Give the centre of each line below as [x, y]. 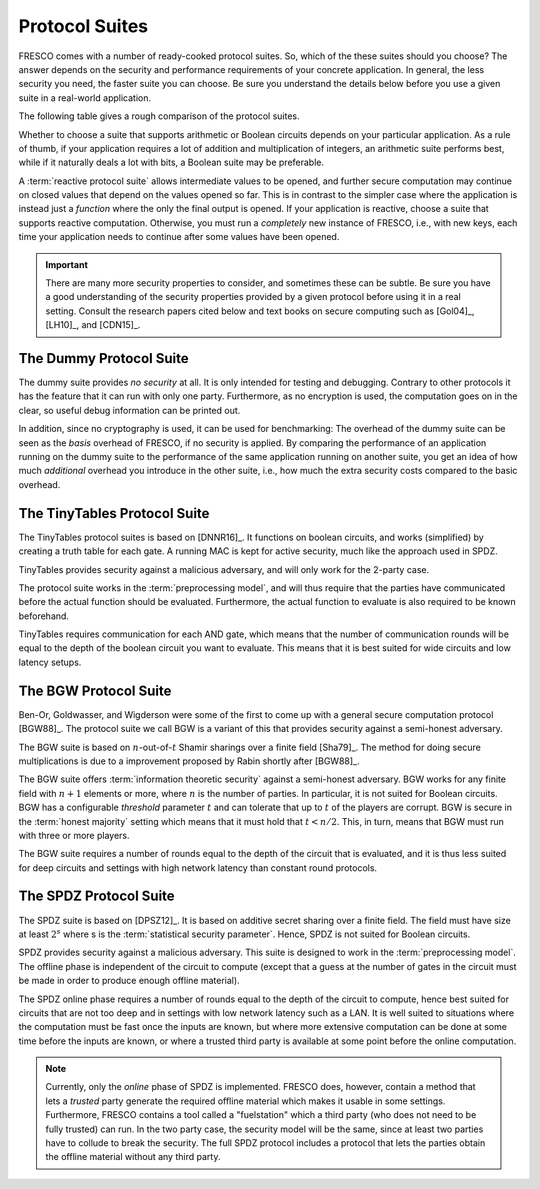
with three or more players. [74, 835]
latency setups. [50, 662]
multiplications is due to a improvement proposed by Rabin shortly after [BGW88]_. [189, 761]
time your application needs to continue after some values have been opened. [179, 237]
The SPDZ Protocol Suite [96, 896]
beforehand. [44, 616]
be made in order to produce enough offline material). [129, 981]
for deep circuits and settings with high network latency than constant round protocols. [198, 867]
